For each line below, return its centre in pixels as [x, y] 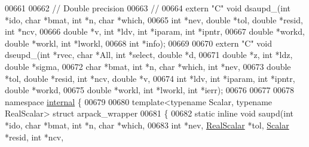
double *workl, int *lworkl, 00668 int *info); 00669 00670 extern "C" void [139, 43]
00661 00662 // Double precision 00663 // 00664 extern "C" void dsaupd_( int [148, 8]
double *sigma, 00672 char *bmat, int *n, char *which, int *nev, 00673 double [148, 66]
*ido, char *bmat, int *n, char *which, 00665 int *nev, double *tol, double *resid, [154, 19]
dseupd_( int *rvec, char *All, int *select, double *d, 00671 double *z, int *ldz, [149, 55]
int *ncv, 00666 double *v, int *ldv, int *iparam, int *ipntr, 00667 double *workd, [155, 31]
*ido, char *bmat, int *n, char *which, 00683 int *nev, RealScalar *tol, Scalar [147, 125]
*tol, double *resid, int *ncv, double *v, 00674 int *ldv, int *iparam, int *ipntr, [150, 78]
